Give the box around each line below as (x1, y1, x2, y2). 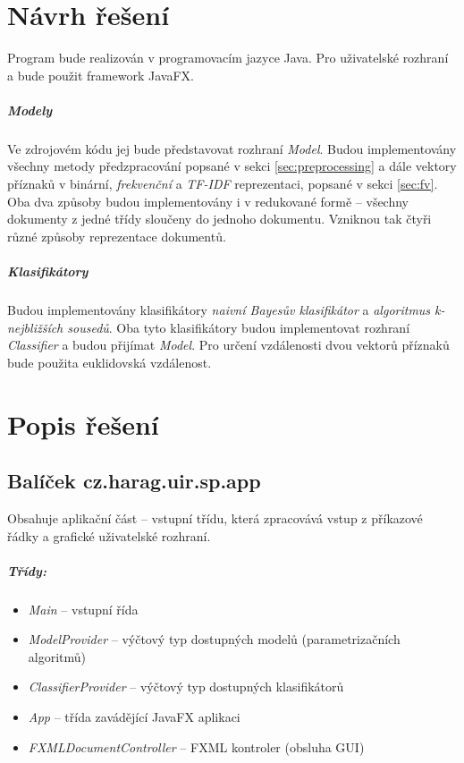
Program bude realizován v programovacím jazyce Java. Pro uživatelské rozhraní (7, 48, 449, 67)
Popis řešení (7, 405, 159, 442)
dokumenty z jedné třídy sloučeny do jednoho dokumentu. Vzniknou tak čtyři (7, 209, 432, 228)
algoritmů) (28, 647, 87, 666)
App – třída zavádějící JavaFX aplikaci (28, 708, 240, 726)
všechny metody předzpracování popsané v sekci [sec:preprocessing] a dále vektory (7, 157, 457, 175)
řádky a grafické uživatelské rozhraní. (7, 526, 211, 545)
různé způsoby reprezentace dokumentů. (7, 226, 226, 245)
